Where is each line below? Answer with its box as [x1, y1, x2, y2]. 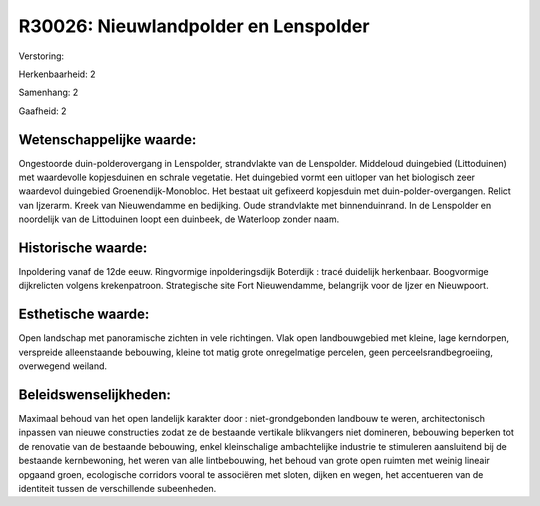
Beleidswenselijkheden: [18, 386, 172, 403]
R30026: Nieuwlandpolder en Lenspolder [18, 15, 370, 37]
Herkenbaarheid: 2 [18, 68, 96, 80]
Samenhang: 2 [18, 86, 79, 99]
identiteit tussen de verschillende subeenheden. [18, 483, 217, 495]
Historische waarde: [18, 240, 148, 256]
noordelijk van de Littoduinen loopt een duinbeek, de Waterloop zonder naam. [18, 213, 340, 225]
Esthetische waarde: [18, 306, 150, 323]
